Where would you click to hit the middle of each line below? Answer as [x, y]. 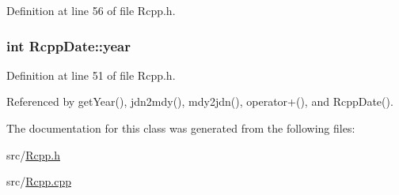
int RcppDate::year [68, 45]
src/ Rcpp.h [33, 154]
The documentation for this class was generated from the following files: [181, 128]
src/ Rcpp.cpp [39, 181]
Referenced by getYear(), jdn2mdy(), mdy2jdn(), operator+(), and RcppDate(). [200, 101]
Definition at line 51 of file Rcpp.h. [91, 75]
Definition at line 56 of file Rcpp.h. [91, 10]
